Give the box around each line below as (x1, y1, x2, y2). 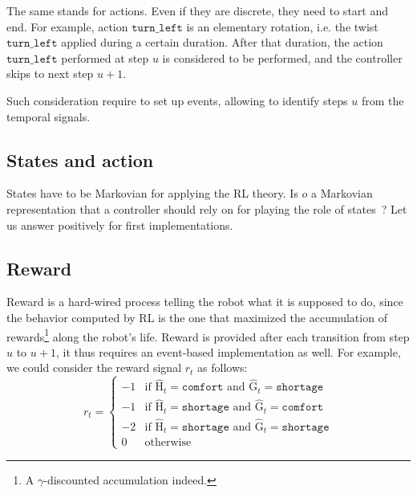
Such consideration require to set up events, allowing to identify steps (6, 92, 348, 108)
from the (361, 92, 404, 108)
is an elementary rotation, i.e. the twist (186, 18, 379, 35)
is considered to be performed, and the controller (162, 49, 403, 66)
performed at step (61, 49, 149, 66)
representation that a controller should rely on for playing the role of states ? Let (6, 200, 407, 217)
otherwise (144, 437, 192, 449)
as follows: (197, 359, 248, 376)
